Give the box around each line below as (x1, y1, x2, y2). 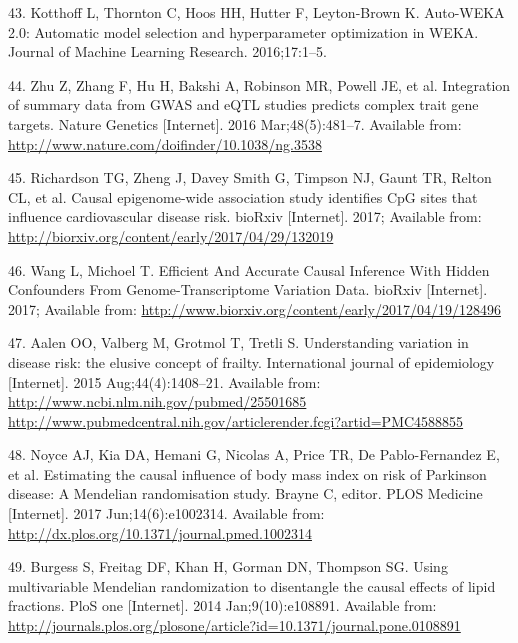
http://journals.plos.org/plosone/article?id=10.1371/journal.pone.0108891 (8, 615, 461, 636)
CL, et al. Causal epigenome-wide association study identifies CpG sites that (8, 186, 478, 207)
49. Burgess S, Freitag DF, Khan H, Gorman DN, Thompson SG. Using (8, 556, 448, 577)
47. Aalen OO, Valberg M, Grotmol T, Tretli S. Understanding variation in (8, 332, 469, 353)
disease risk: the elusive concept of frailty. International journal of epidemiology (8, 351, 495, 372)
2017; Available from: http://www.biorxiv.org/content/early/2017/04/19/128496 (8, 298, 501, 319)
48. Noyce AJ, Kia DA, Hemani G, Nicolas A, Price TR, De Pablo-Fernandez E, (8, 444, 500, 465)
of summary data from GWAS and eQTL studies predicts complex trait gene (8, 94, 479, 115)
